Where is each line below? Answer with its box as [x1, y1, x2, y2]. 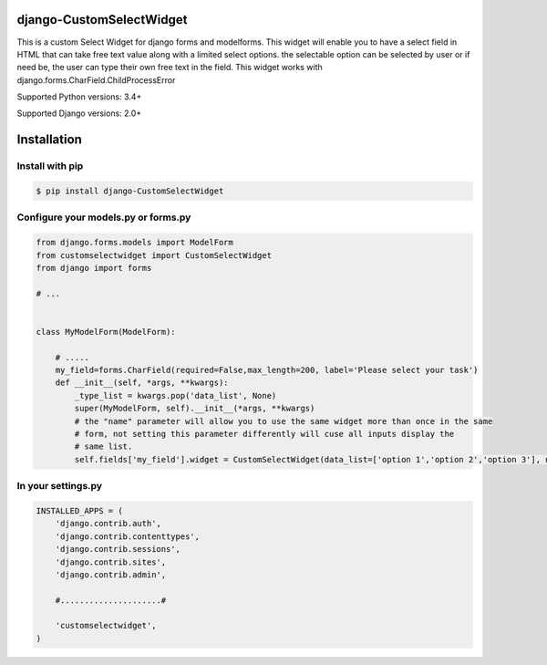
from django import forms [36, 263, 152, 273]
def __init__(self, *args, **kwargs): [55, 378, 229, 388]
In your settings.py [16, 480, 103, 493]
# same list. [74, 442, 133, 452]
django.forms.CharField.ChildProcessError [16, 74, 176, 86]
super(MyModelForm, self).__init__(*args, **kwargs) [74, 403, 315, 414]
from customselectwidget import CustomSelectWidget [36, 250, 273, 260]
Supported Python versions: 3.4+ [16, 91, 142, 102]
